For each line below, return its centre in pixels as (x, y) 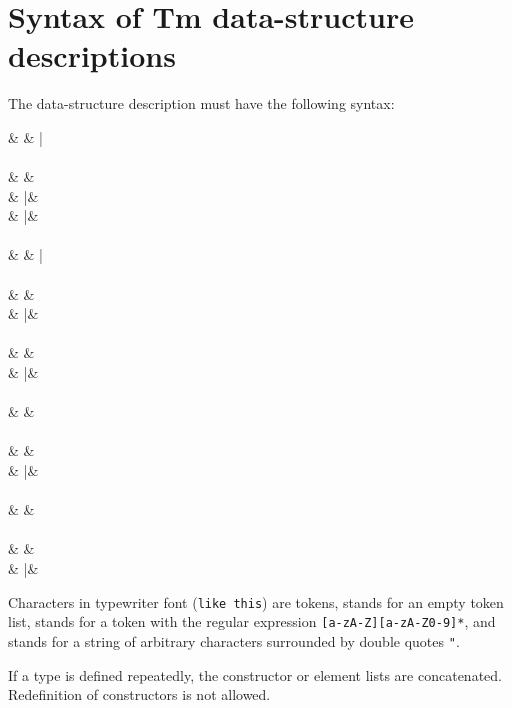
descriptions (92, 55)
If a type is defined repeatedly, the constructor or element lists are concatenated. (255, 674)
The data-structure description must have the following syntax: (201, 103)
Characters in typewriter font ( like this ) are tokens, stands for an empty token (256, 601)
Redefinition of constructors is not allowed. (139, 694)
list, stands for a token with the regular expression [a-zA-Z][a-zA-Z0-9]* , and (252, 621)
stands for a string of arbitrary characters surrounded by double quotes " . (234, 640)
